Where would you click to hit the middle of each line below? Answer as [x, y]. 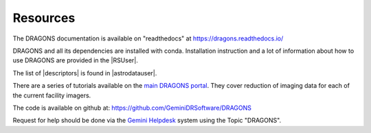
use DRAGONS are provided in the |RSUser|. [76, 60]
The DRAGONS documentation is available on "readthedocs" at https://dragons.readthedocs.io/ [148, 38]
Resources [44, 18]
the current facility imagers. [52, 95]
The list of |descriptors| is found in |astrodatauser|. [85, 73]
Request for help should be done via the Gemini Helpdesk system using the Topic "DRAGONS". [147, 121]
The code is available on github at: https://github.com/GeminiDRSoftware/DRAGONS [132, 108]
